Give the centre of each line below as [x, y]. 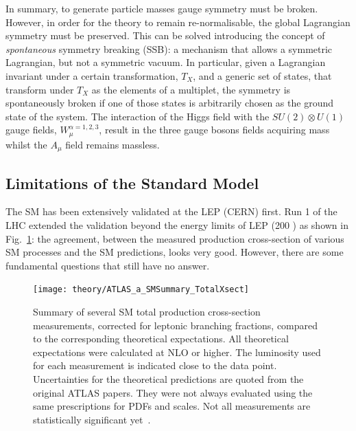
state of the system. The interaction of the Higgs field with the [138, 116]
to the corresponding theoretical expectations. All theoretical [161, 339]
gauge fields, [31, 130]
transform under [40, 89]
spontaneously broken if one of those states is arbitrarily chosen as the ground [169, 103]
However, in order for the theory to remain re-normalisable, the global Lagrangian [178, 22]
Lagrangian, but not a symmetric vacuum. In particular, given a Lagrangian [166, 62]
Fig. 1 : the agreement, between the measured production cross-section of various [175, 238]
